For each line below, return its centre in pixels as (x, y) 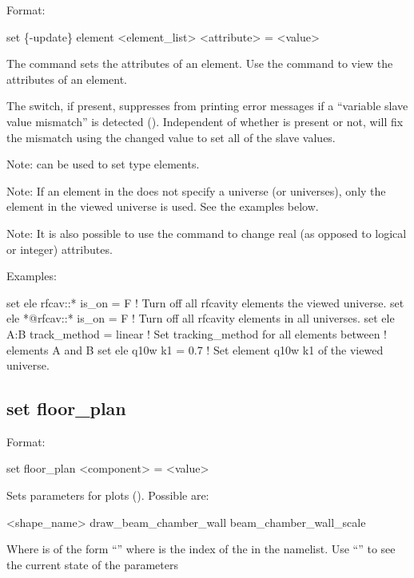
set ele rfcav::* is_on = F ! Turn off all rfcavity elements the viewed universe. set (205, 302)
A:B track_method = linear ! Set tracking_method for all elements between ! (197, 333)
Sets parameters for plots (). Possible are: (108, 495)
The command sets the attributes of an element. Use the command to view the (200, 63)
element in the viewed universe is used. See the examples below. (163, 206)
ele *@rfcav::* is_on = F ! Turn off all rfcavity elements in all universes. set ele (201, 318)
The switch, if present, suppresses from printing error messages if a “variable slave (207, 106)
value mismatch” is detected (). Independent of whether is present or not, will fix (205, 121)
